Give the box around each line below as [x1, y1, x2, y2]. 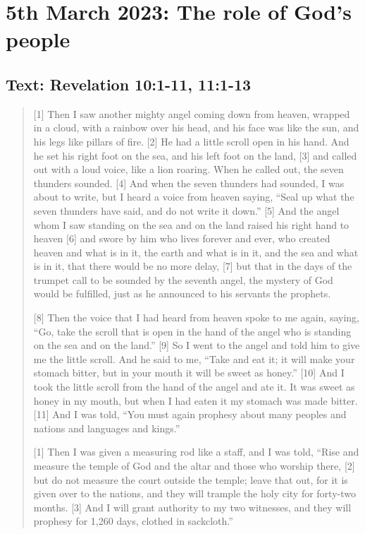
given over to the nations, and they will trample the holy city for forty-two [33, 486, 356, 501]
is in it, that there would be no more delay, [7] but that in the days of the [33, 259, 352, 273]
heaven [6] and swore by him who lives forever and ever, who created [33, 231, 330, 246]
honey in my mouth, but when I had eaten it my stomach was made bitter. [33, 393, 358, 408]
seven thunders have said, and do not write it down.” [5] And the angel [33, 203, 340, 218]
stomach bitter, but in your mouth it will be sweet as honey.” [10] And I [33, 365, 345, 380]
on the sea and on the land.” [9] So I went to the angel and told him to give [33, 338, 360, 352]
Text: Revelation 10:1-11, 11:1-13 [6, 73, 252, 95]
